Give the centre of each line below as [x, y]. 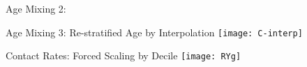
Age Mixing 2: [36, 8]
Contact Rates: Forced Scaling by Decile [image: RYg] [123, 55]
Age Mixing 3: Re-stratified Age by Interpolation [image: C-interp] [154, 32]
